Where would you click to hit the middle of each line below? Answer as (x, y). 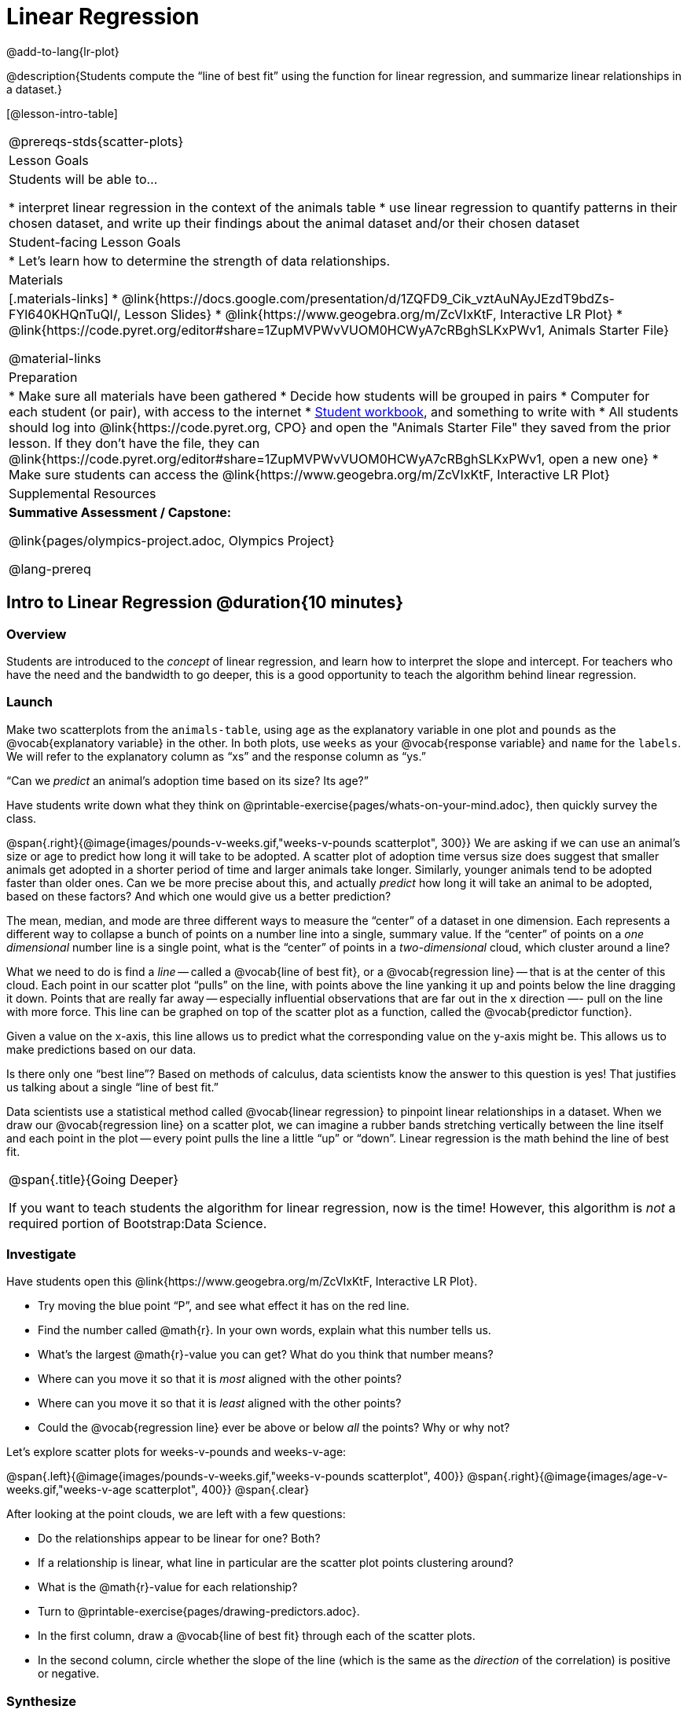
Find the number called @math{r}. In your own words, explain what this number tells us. (265, 1330)
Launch (29, 702)
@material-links (55, 358)
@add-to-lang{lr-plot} (63, 51)
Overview (37, 634)
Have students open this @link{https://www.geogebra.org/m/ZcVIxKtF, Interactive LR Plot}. (242, 1282)
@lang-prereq (50, 569)
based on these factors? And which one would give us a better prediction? (199, 896)
